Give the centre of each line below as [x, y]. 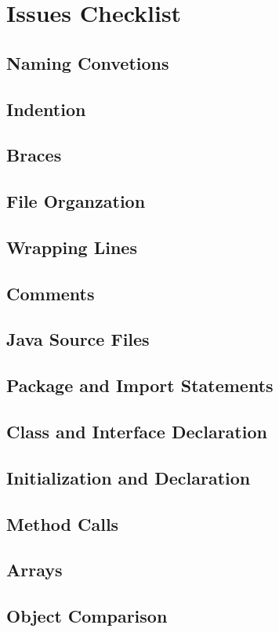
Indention [46, 109]
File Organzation [76, 201]
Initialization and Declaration [129, 477]
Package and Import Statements [140, 385]
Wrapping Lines [72, 247]
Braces [34, 155]
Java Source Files [78, 339]
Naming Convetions [88, 62]
